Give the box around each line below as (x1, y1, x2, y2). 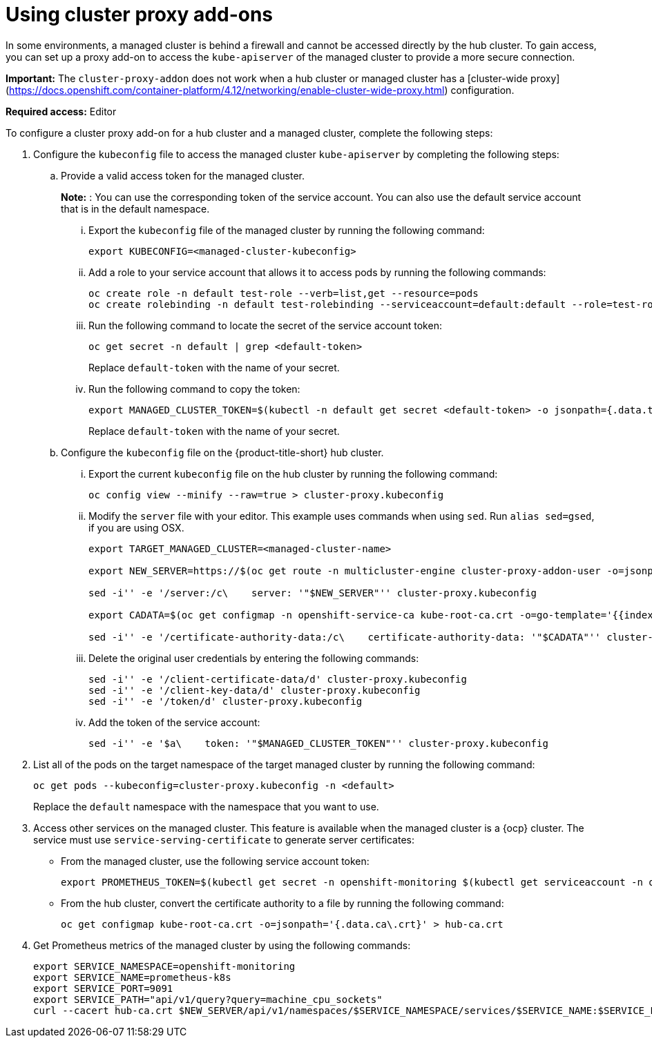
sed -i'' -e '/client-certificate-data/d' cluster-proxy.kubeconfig (88, 673, 467, 685)
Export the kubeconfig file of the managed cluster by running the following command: (88, 224, 485, 236)
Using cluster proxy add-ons (6, 3, 274, 26)
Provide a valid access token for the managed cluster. (61, 169, 305, 182)
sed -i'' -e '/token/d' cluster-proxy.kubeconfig (88, 695, 363, 707)
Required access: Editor (6, 105, 117, 117)
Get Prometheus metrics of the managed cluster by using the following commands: (33, 939, 411, 951)
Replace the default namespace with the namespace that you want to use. (33, 800, 379, 812)
